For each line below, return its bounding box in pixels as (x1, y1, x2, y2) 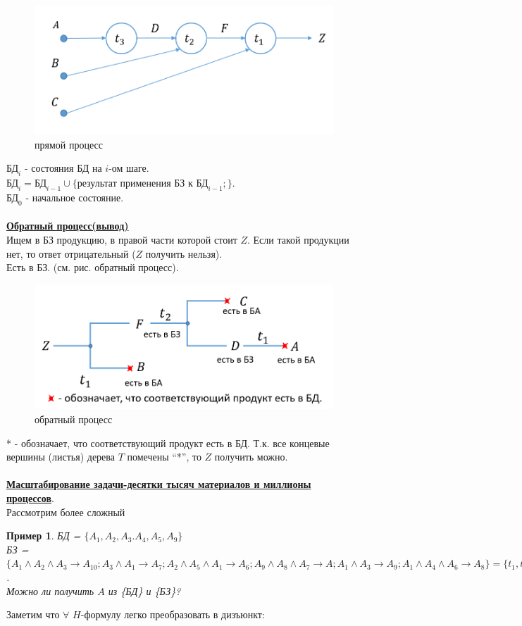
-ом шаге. (108, 161, 149, 175)
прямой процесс (35, 137, 103, 151)
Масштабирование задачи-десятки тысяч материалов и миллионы (6, 477, 311, 492)
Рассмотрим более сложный (6, 504, 125, 519)
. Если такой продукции (247, 232, 349, 246)
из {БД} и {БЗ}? (108, 583, 181, 598)
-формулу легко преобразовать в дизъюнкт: (80, 607, 265, 622)
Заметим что (6, 607, 60, 622)
